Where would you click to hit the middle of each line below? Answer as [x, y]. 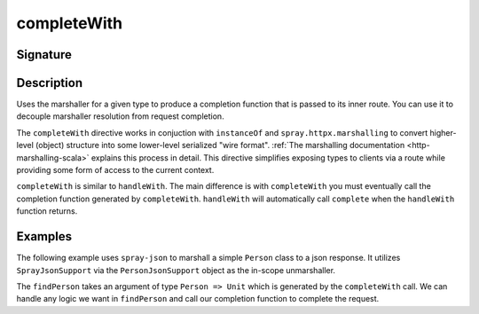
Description [50, 83]
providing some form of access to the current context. [115, 170]
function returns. [47, 211]
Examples [44, 236]
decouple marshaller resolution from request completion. [121, 116]
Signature [44, 55]
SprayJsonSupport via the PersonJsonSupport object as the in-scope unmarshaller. [176, 270]
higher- [443, 132]
